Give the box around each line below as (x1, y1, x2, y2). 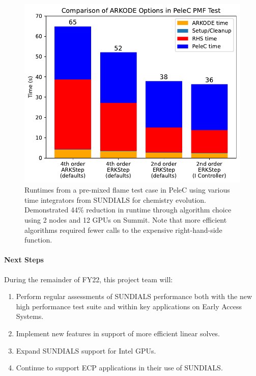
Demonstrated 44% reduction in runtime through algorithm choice (24, 204, 232, 215)
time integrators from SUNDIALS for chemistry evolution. (24, 194, 206, 205)
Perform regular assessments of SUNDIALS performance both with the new (16, 291, 252, 302)
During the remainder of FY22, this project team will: (4, 274, 173, 284)
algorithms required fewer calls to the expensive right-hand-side (24, 224, 222, 235)
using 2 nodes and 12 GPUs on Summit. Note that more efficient (24, 214, 227, 225)
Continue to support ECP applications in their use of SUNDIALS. (16, 362, 223, 373)
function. (24, 234, 52, 245)
